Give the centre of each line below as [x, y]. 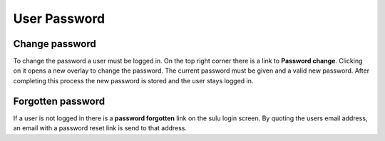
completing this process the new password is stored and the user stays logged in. [133, 80]
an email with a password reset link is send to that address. [100, 128]
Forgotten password [59, 101]
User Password [59, 19]
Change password [55, 44]
